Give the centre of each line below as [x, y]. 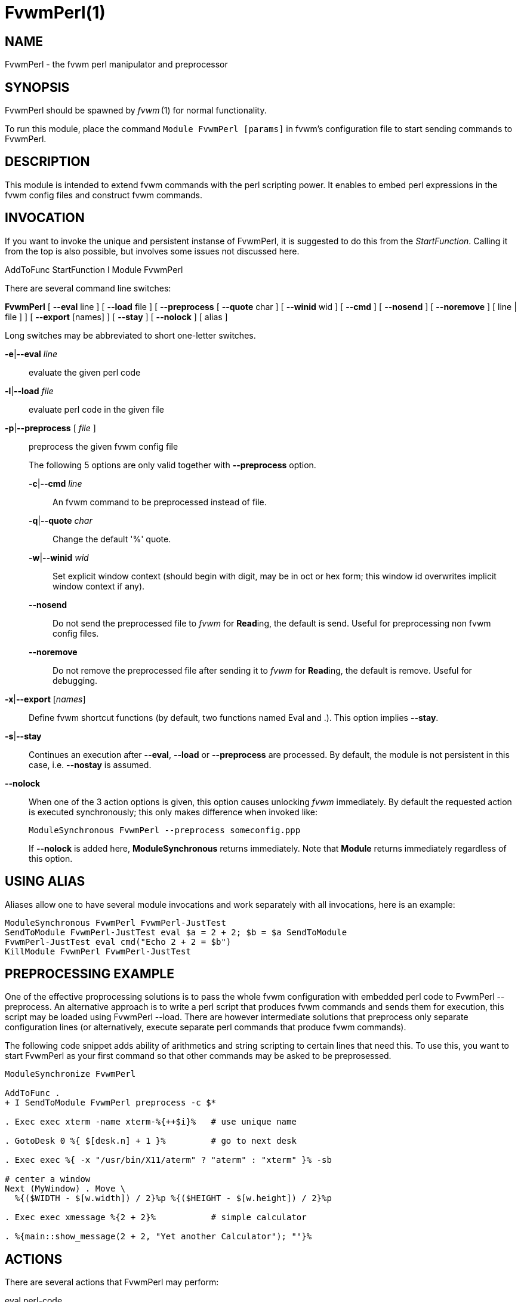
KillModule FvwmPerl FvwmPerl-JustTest [98, 951]
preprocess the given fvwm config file [104, 446]
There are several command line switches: [88, 288]
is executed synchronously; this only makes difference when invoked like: [173, 812]
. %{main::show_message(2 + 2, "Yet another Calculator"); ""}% [158, 1237]
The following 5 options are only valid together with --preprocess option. [172, 465]
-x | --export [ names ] [45, 699]
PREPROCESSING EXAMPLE [90, 974]
